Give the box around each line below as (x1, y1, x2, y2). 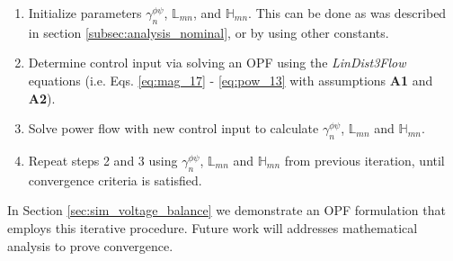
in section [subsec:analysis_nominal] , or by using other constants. (28, 22, 389, 41)
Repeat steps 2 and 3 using (28, 150, 178, 169)
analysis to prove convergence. (7, 236, 173, 255)
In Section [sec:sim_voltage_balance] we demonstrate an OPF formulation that (7, 201, 446, 220)
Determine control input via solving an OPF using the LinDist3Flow (28, 53, 406, 72)
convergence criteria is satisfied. (28, 170, 202, 189)
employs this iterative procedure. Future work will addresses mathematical (7, 218, 418, 237)
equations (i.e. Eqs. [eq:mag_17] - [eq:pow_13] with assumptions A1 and (28, 70, 433, 89)
